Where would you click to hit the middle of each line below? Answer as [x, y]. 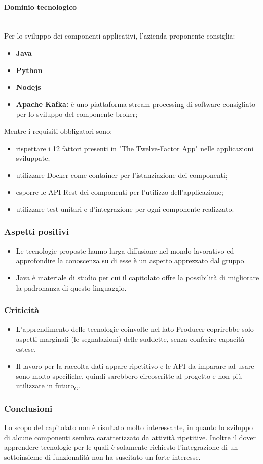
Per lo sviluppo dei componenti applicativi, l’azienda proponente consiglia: [120, 36]
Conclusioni [28, 408]
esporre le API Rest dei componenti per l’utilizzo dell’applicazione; [120, 192]
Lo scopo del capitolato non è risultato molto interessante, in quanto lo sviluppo [129, 427]
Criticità [22, 310]
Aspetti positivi [37, 231]
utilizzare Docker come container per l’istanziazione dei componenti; [122, 175]
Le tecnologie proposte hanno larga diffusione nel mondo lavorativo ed [125, 250]
